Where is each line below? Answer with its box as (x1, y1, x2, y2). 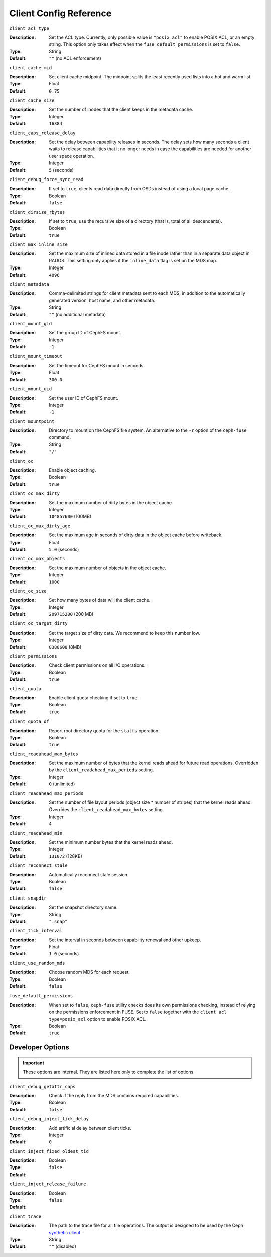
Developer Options (9, 1043, 70, 1052)
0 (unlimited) (49, 781, 75, 787)
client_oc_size (9, 588, 47, 594)
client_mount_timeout (9, 353, 63, 359)
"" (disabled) (49, 1243, 76, 1249)
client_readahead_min (9, 830, 63, 836)
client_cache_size (9, 98, 55, 103)
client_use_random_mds (9, 960, 65, 966)
